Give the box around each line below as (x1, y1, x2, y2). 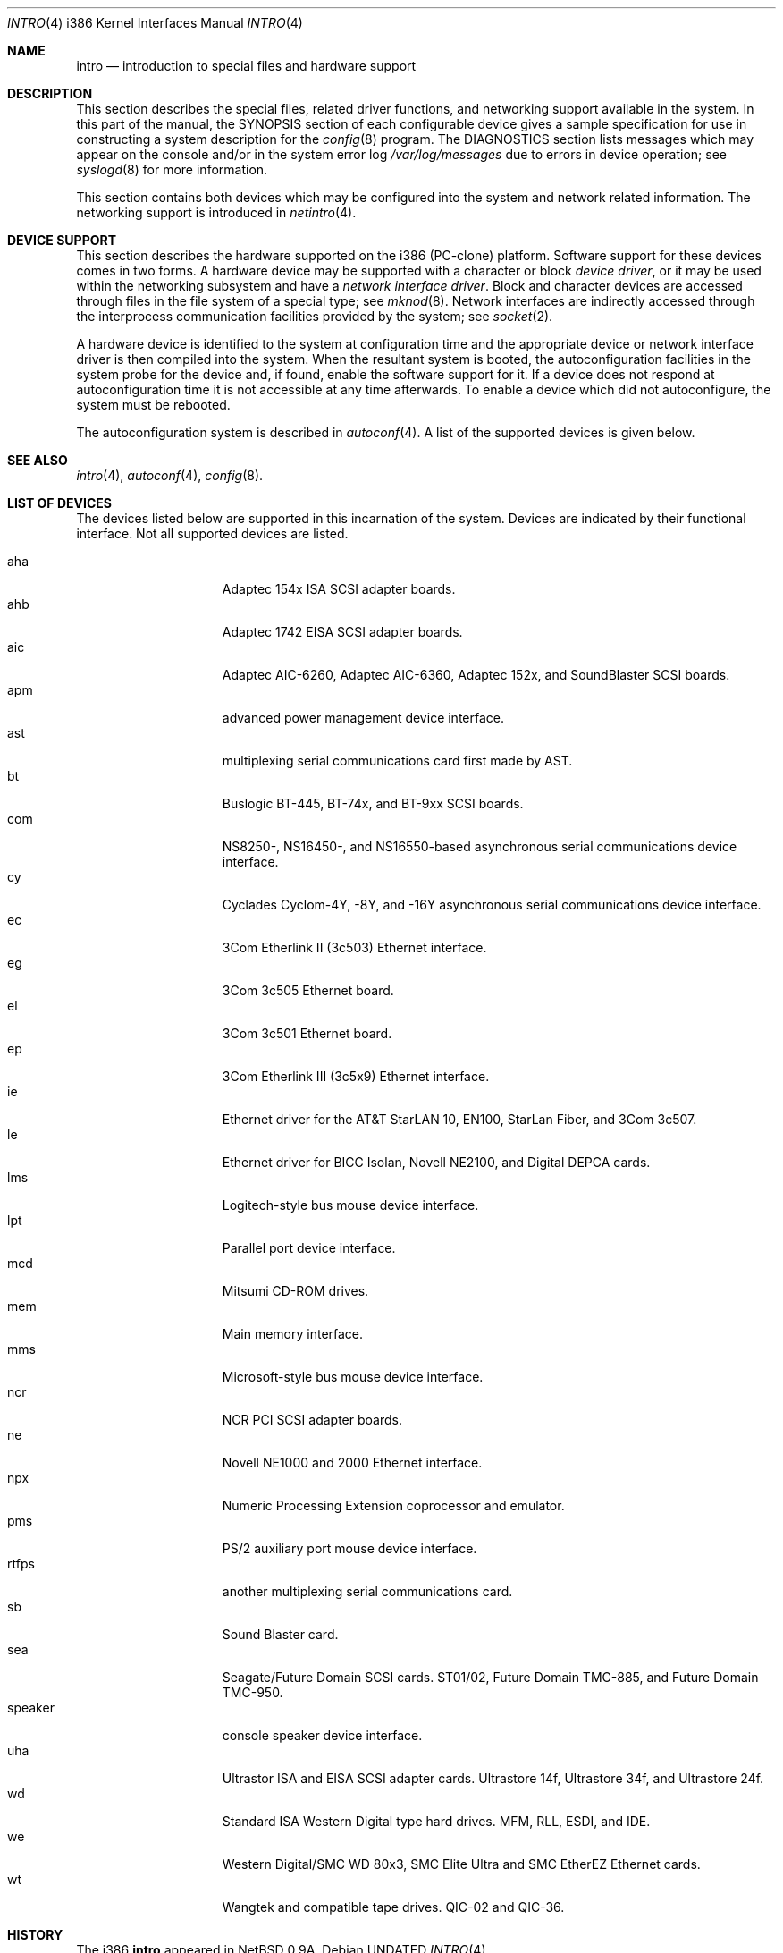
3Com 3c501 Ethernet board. (222, 1026, 392, 1041)
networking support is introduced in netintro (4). (76, 205, 357, 220)
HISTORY (7, 1927, 63, 1942)
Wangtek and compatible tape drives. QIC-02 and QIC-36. (222, 1899, 565, 1915)
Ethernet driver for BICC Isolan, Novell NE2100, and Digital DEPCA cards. (222, 1154, 651, 1170)
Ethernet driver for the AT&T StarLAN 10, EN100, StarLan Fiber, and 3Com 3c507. (222, 1112, 697, 1127)
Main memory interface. (222, 1326, 364, 1341)
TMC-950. (222, 1685, 283, 1700)
